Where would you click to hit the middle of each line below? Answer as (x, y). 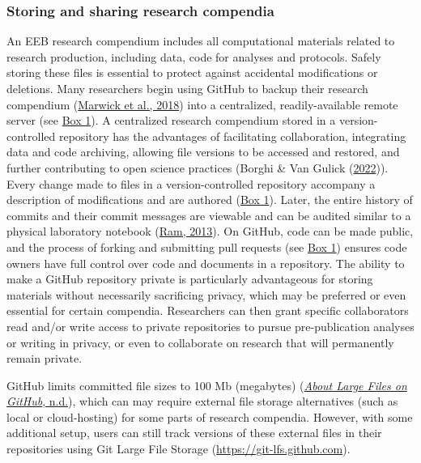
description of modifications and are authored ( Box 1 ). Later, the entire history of (210, 200)
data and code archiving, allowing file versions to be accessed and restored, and (203, 152)
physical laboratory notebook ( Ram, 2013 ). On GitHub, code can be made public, (210, 231)
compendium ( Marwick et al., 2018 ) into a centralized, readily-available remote (202, 104)
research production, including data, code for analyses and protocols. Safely (194, 56)
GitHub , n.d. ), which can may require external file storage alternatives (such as (202, 401)
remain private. (45, 358)
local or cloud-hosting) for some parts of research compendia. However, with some (210, 416)
